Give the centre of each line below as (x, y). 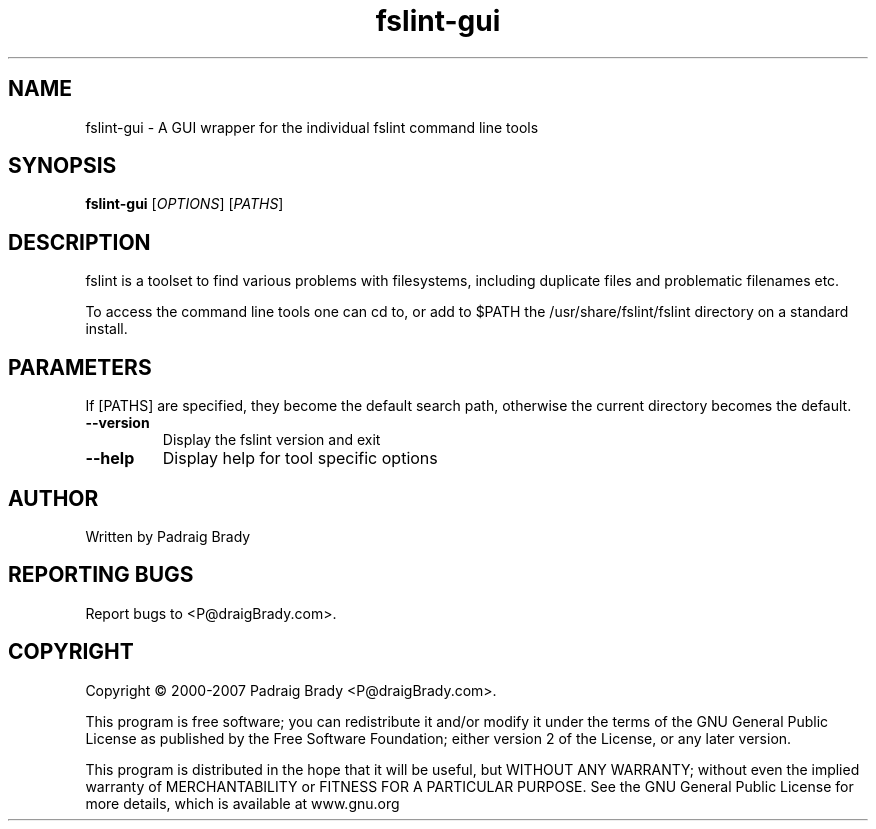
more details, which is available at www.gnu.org (242, 803)
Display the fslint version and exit (271, 440)
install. (106, 329)
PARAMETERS (80, 367)
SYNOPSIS (62, 166)
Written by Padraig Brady (168, 536)
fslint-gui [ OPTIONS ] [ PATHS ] (184, 204)
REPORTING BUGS (101, 575)
